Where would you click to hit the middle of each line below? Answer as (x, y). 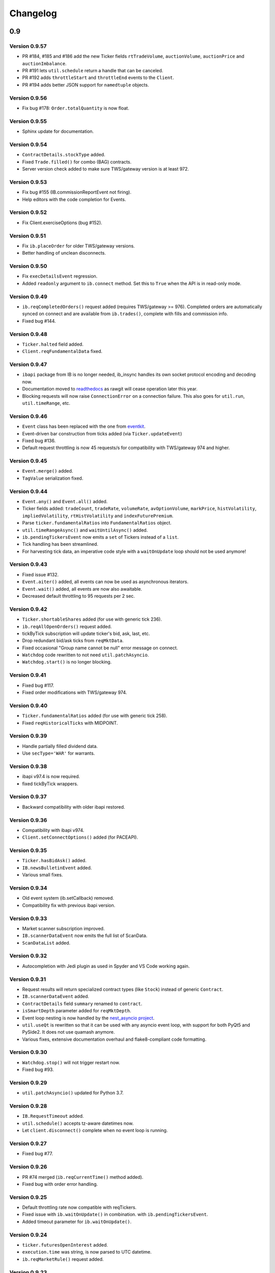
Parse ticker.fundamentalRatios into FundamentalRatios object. (97, 523)
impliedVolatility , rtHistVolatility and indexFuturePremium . (98, 516)
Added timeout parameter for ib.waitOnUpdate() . (77, 1222)
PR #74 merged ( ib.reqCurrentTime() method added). (83, 1177)
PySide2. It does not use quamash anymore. (68, 1032)
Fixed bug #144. (39, 321)
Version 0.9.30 (28, 1053)
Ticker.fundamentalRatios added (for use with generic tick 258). (95, 716)
